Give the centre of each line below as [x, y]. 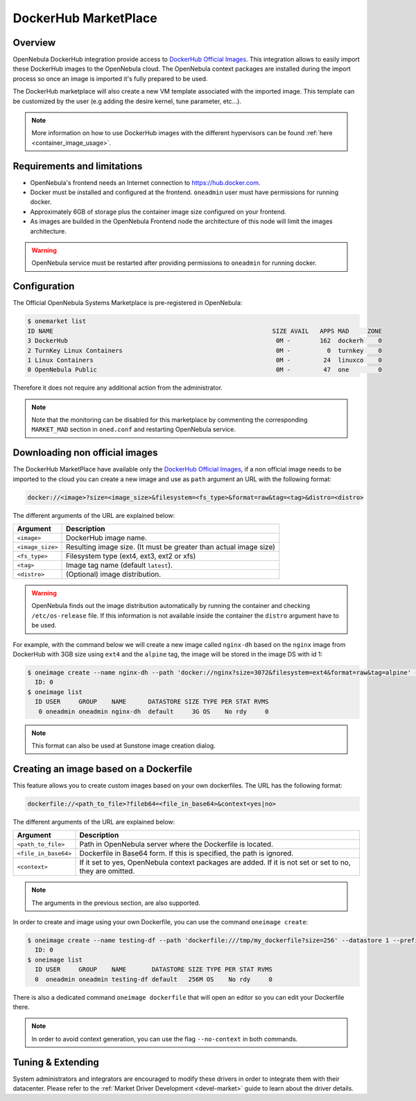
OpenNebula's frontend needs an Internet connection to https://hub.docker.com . [145, 182]
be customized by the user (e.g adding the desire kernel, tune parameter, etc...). [127, 101]
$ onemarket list [57, 321]
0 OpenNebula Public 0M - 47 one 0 [205, 370]
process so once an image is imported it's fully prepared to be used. [110, 78]
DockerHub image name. [106, 538]
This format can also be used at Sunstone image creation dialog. [124, 745]
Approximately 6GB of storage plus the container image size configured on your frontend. [158, 211]
